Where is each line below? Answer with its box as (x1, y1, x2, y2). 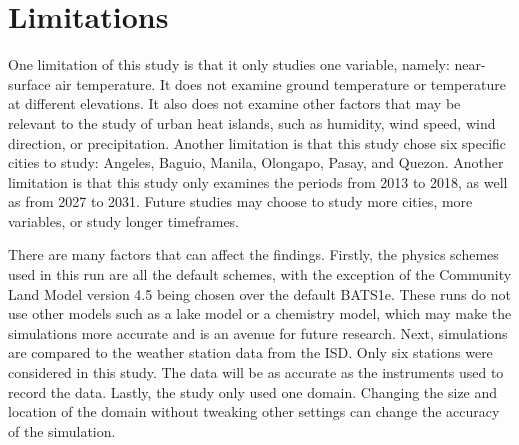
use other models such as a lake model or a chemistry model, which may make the (8, 303, 512, 324)
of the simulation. (8, 420, 116, 441)
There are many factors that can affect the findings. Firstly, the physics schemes (8, 244, 499, 265)
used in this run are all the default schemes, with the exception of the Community (8, 264, 512, 285)
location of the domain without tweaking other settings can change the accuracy (8, 401, 500, 422)
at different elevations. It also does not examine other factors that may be (8, 93, 461, 114)
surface (8, 73, 51, 94)
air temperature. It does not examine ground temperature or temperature (55, 73, 506, 94)
